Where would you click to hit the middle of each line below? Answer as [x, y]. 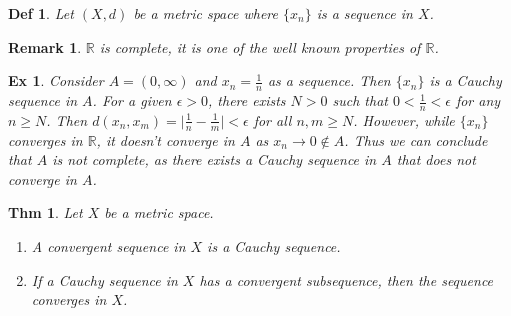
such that [360, 100]
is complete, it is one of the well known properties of [260, 46]
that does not [436, 159]
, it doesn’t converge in [165, 139]
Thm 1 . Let [45, 212]
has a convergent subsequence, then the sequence [346, 279]
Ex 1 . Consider [56, 80]
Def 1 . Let [41, 13]
